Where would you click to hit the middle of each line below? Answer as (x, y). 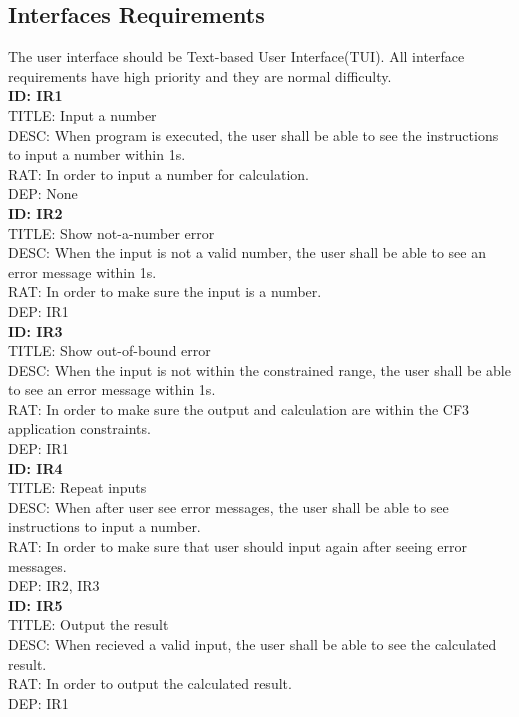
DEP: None (43, 193)
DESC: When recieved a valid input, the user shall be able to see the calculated (252, 644)
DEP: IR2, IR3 (54, 585)
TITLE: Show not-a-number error (111, 232)
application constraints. (79, 428)
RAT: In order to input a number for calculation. (158, 173)
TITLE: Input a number (82, 114)
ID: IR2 (35, 212)
